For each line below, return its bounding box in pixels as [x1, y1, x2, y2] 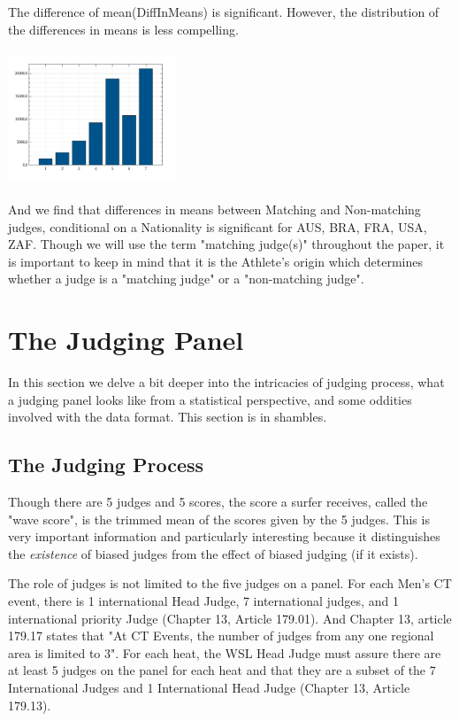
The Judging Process [8, 451, 204, 478]
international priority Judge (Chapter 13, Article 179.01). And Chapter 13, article [8, 609, 452, 627]
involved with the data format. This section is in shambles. [8, 407, 327, 426]
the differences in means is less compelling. [8, 19, 239, 38]
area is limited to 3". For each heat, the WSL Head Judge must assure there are [8, 643, 441, 662]
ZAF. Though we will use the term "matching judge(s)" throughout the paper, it [8, 235, 445, 253]
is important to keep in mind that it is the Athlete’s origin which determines [8, 252, 424, 270]
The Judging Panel [8, 322, 244, 358]
